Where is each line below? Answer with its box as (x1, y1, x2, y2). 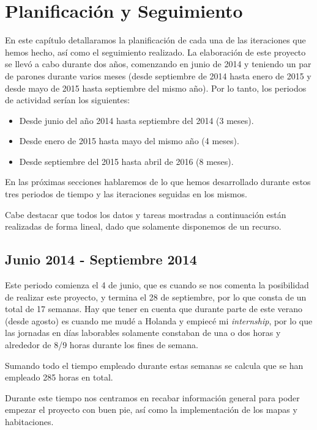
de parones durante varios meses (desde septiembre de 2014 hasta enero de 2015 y (5, 69, 311, 82)
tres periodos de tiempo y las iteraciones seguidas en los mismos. (5, 188, 247, 200)
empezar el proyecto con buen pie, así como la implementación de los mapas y (5, 403, 297, 416)
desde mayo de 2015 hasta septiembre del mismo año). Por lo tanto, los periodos (5, 81, 307, 94)
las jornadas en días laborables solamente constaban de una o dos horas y (5, 326, 281, 339)
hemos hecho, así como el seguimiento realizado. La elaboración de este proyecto (5, 45, 306, 58)
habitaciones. (5, 415, 54, 428)
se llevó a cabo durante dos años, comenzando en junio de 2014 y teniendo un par (5, 57, 311, 70)
